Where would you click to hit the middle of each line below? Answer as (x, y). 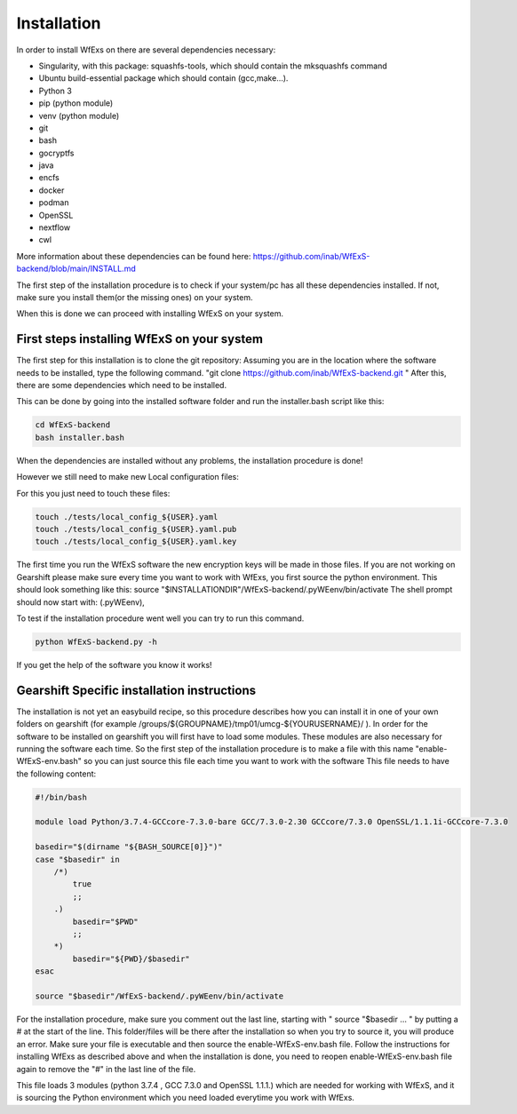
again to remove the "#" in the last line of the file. (106, 1069)
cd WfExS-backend (73, 425)
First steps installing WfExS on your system (140, 339)
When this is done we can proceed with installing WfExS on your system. (150, 314)
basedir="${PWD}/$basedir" (131, 959)
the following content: (56, 774)
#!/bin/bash (61, 797)
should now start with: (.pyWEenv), (81, 602)
